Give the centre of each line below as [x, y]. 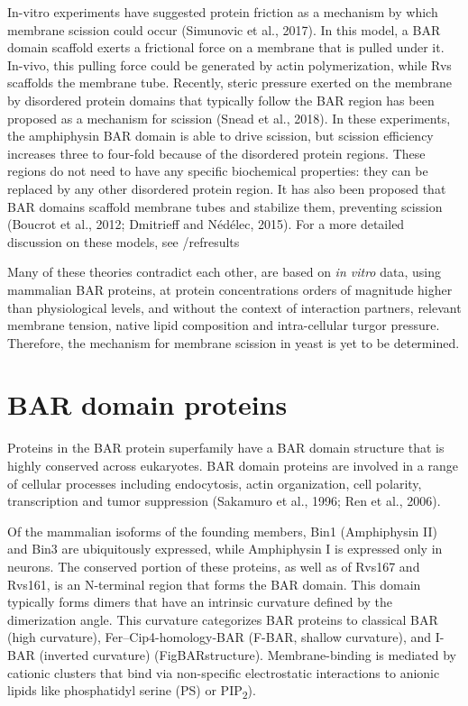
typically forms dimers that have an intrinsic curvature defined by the [200, 602]
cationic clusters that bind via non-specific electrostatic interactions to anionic [224, 672]
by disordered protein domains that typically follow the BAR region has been [221, 100]
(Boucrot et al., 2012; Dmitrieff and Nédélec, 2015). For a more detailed [206, 224]
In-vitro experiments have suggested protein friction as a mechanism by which [223, 12]
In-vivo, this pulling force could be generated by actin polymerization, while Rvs [229, 64]
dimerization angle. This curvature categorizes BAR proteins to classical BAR [223, 619]
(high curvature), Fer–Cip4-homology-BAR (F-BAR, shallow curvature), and [220, 637]
